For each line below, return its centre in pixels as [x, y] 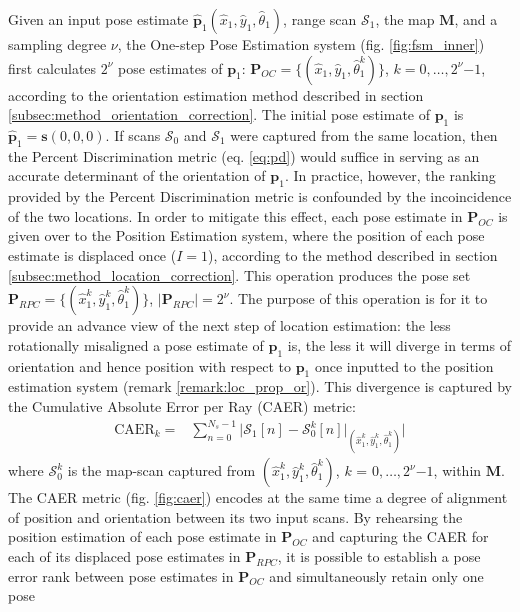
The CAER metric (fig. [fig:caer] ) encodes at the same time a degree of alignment [258, 497]
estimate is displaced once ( [92, 254]
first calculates [52, 67]
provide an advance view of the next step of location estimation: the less [229, 325]
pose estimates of [170, 67]
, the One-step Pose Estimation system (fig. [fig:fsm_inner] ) [301, 44]
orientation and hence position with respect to [149, 365]
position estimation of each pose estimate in [142, 536]
